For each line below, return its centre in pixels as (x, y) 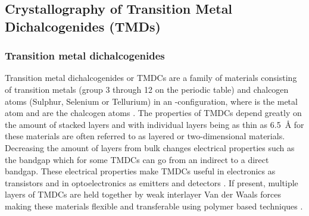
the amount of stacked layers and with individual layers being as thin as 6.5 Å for (154, 124)
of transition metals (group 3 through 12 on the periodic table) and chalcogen (147, 89)
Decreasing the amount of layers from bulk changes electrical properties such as (150, 147)
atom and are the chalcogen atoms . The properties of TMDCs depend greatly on (153, 113)
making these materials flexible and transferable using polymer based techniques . (154, 206)
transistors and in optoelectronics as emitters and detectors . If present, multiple (152, 182)
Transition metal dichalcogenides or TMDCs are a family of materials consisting (151, 78)
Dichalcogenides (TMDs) (83, 26)
